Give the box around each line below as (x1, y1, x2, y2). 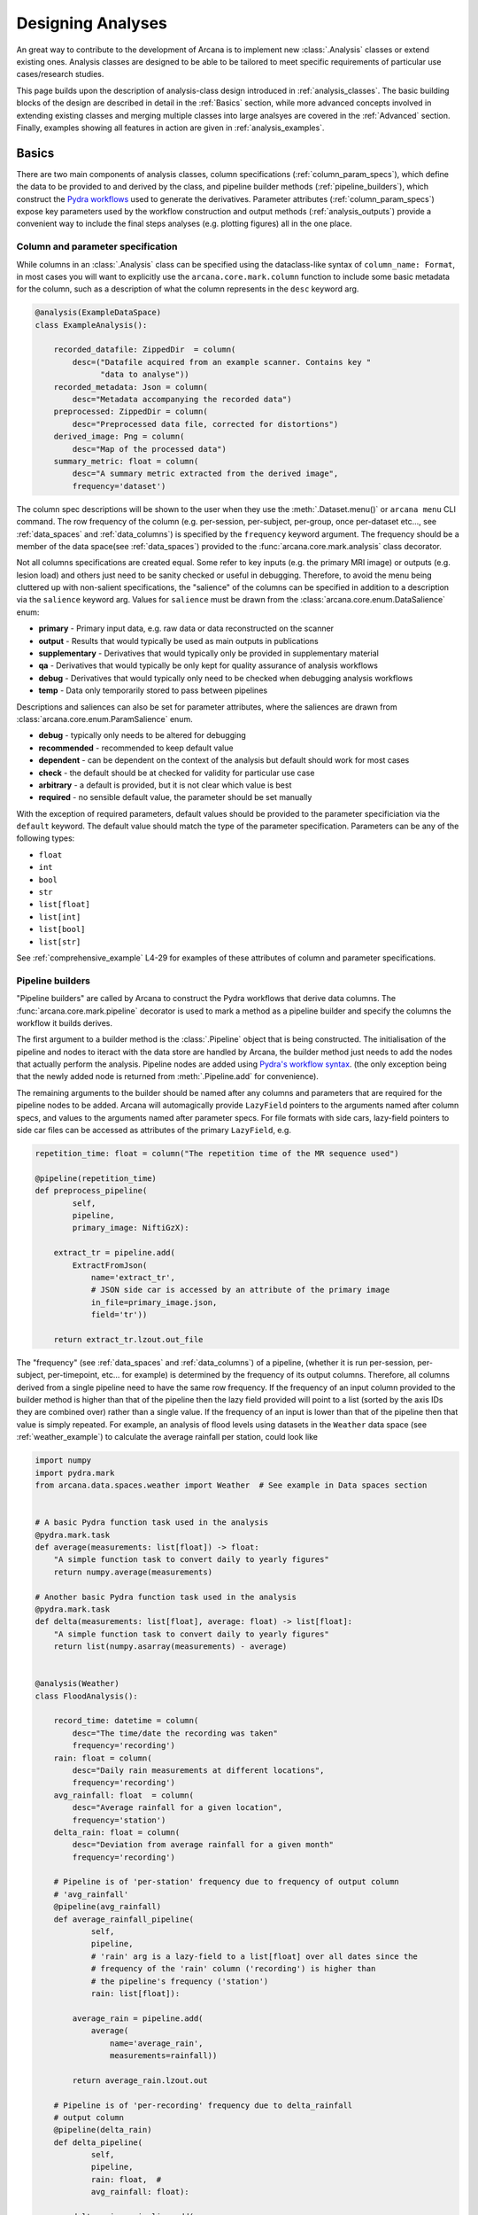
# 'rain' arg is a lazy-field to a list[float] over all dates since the (90, 1951, 418, 1962)
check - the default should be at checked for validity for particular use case (38, 767, 315, 778)
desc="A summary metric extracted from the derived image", (72, 469, 339, 478)
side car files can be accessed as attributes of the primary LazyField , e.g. (16, 1125, 292, 1136)
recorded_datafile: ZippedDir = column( (53, 345, 236, 354)
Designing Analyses (16, 13, 168, 33)
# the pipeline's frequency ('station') (90, 1976, 269, 1986)
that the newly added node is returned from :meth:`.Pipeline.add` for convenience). (16, 1071, 319, 1082)
